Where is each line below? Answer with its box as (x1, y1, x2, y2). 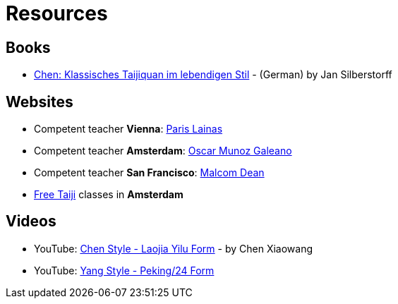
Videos (6, 212, 56, 231)
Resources (6, 1, 108, 25)
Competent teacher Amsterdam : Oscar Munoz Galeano (34, 145, 292, 157)
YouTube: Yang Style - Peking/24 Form (34, 264, 215, 276)
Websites (6, 92, 73, 111)
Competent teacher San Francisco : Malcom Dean (34, 166, 265, 179)
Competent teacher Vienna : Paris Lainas (34, 123, 223, 135)
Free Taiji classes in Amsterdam (34, 188, 183, 201)
